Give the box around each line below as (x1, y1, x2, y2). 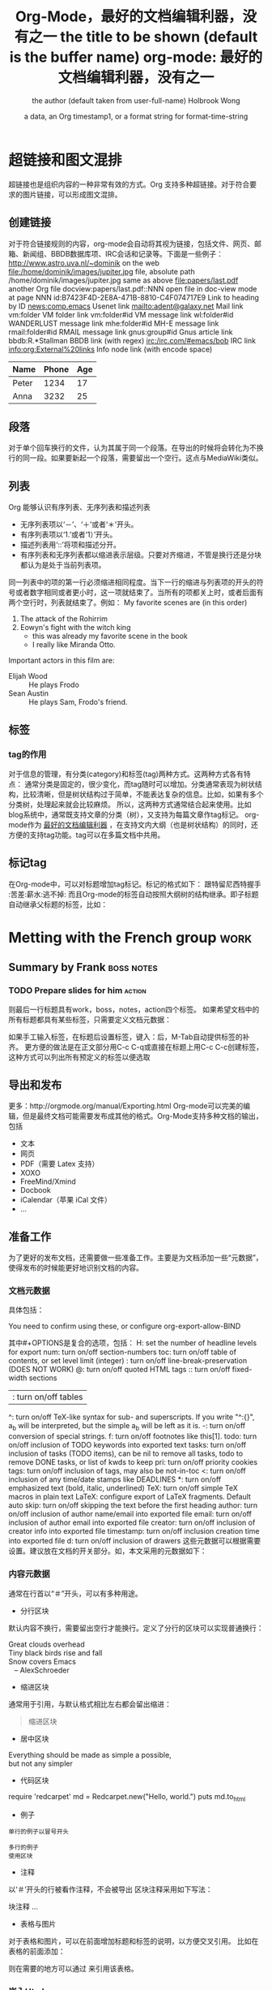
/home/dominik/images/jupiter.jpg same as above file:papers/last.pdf (8, 275, 239, 285)
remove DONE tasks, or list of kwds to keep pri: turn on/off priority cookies (8, 1457, 257, 1467)
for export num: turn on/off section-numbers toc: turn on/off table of (8, 1347, 237, 1357)
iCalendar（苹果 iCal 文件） (19, 1195, 112, 1205)
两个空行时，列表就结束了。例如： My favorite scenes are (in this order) (8, 598, 248, 607)
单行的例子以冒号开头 (8, 1828, 69, 1836)
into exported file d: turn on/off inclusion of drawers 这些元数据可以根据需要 (8, 1536, 261, 1546)
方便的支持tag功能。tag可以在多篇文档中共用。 (8, 830, 165, 840)
